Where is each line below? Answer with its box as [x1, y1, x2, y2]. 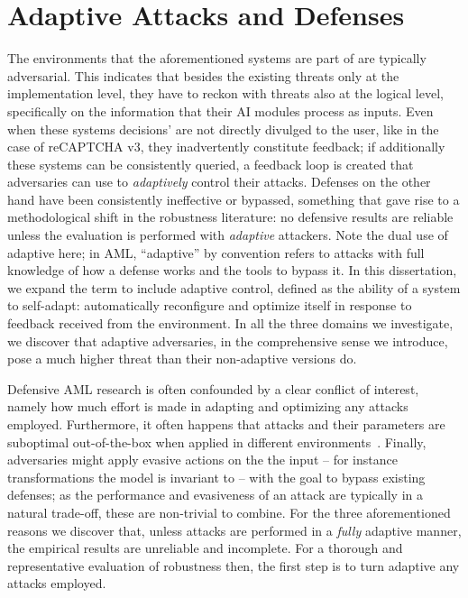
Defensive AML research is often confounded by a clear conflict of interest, [7, 379, 419, 398]
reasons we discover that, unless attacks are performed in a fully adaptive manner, [7, 520, 462, 539]
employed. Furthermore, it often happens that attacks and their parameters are [7, 415, 445, 433]
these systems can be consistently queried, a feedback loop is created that [7, 154, 414, 173]
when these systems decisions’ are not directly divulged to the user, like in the [7, 119, 439, 138]
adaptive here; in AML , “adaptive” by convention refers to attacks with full [7, 243, 425, 262]
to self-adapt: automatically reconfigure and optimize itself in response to [7, 296, 412, 315]
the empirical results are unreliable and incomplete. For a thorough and [7, 538, 403, 557]
